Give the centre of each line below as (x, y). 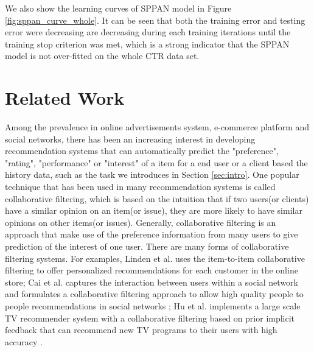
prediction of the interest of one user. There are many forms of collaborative (147, 246)
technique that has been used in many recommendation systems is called (140, 187)
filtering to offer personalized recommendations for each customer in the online (152, 270)
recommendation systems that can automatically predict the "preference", (142, 151)
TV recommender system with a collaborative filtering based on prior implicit (150, 318)
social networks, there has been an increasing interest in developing (130, 139)
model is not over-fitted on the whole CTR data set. (102, 56)
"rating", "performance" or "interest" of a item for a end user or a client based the (156, 162)
